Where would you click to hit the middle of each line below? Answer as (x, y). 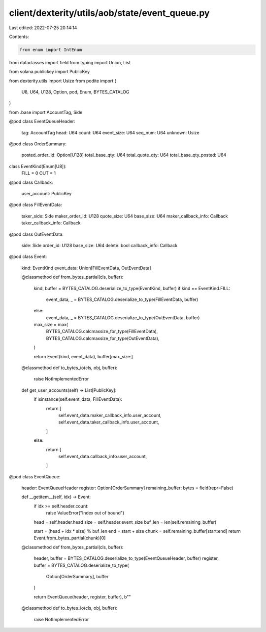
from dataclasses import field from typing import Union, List (70, 62)
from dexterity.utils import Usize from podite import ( (63, 81)
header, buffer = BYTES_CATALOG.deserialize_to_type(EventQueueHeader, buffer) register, (126, 558)
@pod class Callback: (31, 182)
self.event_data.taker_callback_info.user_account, (109, 422)
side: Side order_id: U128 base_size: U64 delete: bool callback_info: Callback (100, 245)
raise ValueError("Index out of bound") (85, 513)
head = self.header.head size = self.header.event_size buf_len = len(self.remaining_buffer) (125, 522)
